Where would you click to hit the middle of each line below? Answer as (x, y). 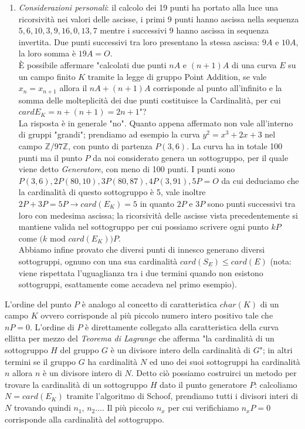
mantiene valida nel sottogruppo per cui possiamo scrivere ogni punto (143, 227)
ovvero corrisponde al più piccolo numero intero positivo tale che (157, 315)
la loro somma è (47, 53)
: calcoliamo (276, 384)
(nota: (281, 261)
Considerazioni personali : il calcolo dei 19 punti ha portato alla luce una (148, 7)
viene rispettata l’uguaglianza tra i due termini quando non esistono (141, 272)
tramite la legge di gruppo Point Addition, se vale (177, 76)
